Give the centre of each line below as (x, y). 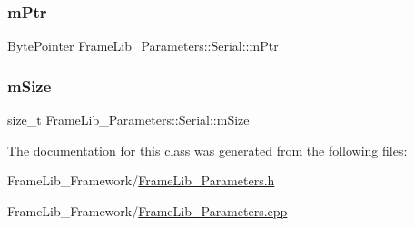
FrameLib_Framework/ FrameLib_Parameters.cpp (148, 210)
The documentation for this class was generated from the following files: (207, 150)
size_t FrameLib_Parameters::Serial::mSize (128, 120)
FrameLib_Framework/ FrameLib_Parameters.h (141, 180)
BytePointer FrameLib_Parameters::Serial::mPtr (143, 46)
